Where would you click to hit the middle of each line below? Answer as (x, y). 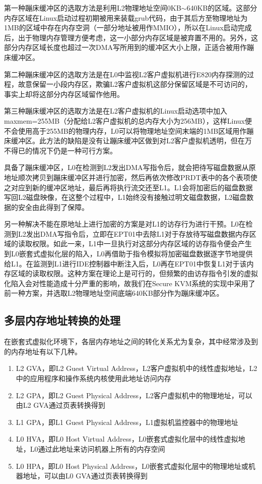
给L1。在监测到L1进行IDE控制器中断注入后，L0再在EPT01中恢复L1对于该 (125, 263)
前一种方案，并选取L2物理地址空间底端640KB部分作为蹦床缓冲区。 (114, 293)
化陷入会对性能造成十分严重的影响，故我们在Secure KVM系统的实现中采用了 (130, 283)
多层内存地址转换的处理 (62, 320)
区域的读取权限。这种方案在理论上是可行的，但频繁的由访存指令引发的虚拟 (134, 273)
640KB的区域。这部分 (222, 8)
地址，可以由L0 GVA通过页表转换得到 (85, 476)
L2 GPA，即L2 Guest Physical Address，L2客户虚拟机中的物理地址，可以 (134, 395)
